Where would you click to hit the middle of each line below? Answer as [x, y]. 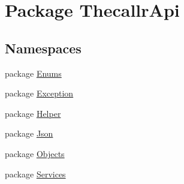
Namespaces [43, 48]
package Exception [39, 93]
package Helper [33, 113]
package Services [35, 174]
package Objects [35, 153]
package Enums [33, 73]
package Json [29, 133]
